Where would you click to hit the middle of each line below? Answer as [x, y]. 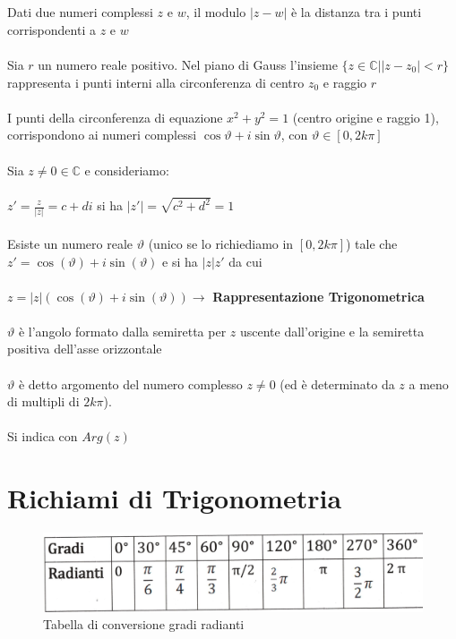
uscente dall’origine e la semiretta [332, 331]
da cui [245, 261]
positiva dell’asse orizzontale [85, 349]
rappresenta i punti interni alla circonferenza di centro [156, 82]
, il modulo [216, 12]
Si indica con [43, 436]
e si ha [180, 261]
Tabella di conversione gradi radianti [144, 624]
